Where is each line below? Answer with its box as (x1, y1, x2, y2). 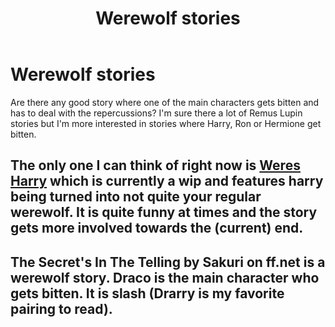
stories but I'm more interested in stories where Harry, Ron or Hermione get (10, 117, 322, 129)
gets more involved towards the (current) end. (10, 220, 304, 237)
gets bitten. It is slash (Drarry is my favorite (10, 285, 285, 302)
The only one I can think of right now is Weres (10, 157, 301, 174)
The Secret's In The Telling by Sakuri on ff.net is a (10, 253, 326, 271)
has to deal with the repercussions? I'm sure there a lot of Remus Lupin (10, 107, 303, 119)
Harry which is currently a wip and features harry (10, 173, 324, 190)
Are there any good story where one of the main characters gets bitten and (10, 96, 320, 108)
